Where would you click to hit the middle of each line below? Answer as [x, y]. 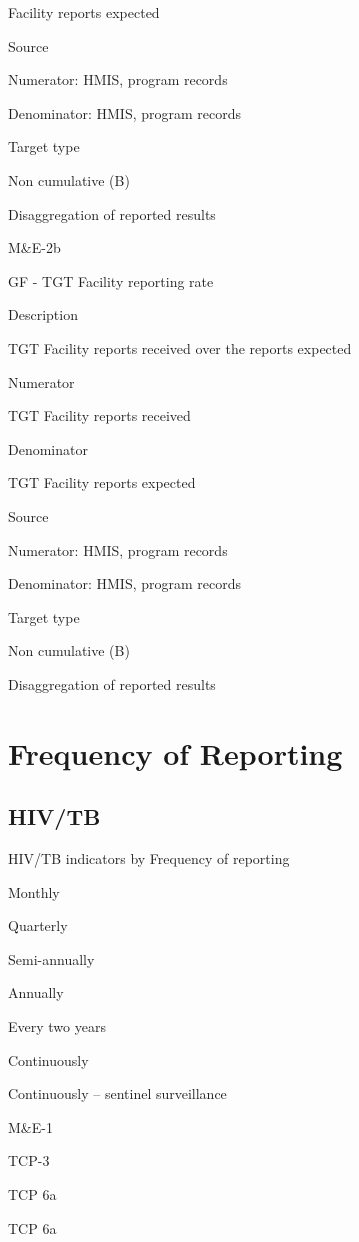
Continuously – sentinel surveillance [117, 1093]
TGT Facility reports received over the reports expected [180, 347]
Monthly [34, 891]
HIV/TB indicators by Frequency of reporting [149, 858]
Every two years [57, 1026]
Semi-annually [51, 958]
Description [43, 314]
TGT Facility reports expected [102, 482]
